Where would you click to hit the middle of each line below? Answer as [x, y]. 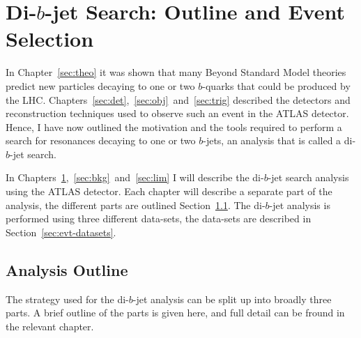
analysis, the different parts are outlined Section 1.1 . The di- [136, 205]
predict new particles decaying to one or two [100, 85]
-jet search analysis [308, 177]
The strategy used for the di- [67, 299]
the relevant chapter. [50, 326]
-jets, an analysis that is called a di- [279, 140]
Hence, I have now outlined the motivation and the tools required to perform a [174, 126]
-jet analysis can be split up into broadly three [232, 299]
